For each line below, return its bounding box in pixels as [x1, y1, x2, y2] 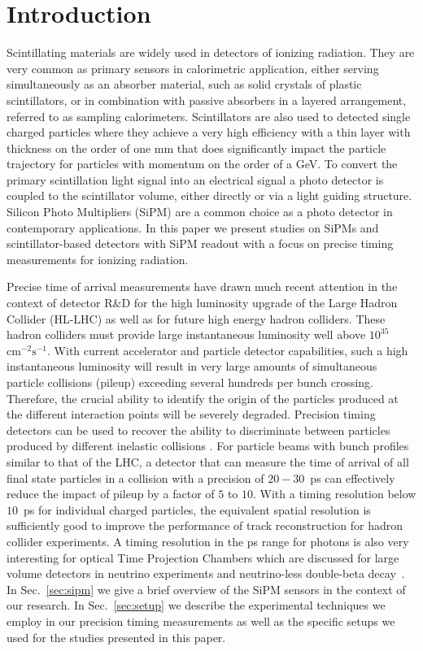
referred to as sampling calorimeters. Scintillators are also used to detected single [7, 107, 411, 124]
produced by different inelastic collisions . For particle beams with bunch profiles [7, 437, 409, 454]
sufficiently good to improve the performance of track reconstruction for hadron [7, 517, 403, 534]
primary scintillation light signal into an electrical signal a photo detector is [7, 171, 384, 188]
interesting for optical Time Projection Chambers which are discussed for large [7, 549, 399, 566]
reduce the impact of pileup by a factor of [7, 485, 215, 502]
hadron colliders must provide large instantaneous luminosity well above [7, 326, 366, 343]
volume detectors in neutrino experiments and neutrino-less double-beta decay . [7, 565, 405, 582]
